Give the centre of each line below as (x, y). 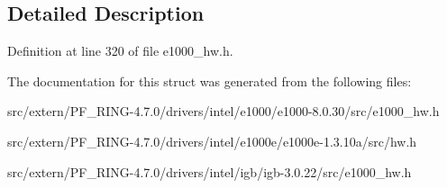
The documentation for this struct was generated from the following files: (210, 81)
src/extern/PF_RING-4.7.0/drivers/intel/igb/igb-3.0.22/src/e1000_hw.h (210, 171)
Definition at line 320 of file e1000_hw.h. (120, 51)
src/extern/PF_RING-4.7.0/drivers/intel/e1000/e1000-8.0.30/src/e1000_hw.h (223, 111)
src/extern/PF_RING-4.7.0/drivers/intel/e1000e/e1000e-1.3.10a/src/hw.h (212, 141)
